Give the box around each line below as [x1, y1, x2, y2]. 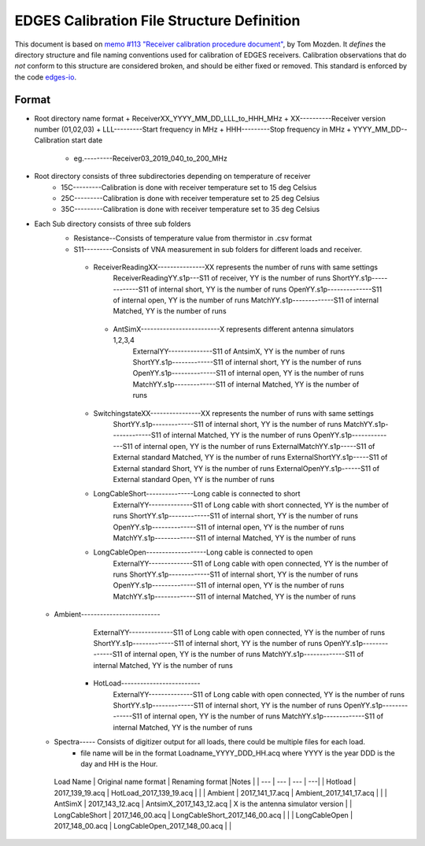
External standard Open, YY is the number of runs [113, 474, 275, 484]
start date [71, 135, 103, 145]
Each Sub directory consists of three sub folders [34, 219, 191, 228]
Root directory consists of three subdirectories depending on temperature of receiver [34, 172, 311, 181]
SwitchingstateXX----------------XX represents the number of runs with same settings [93, 408, 374, 417]
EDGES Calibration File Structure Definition [14, 12, 301, 29]
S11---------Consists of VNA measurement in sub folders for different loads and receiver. [73, 244, 362, 254]
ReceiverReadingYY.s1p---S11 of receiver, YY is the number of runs [113, 273, 331, 283]
